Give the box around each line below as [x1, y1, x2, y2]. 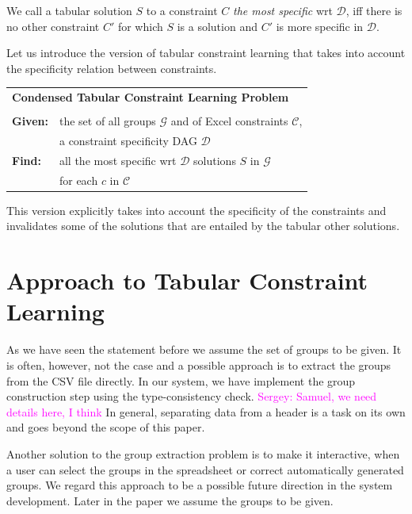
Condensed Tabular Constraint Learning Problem [12, 89, 289, 105]
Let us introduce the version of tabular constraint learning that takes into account [6, 44, 406, 61]
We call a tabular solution [6, 2, 132, 18]
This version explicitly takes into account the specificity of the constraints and [6, 201, 387, 218]
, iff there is [345, 2, 402, 18]
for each [59, 171, 98, 188]
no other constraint [6, 17, 100, 34]
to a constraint [146, 2, 218, 18]
